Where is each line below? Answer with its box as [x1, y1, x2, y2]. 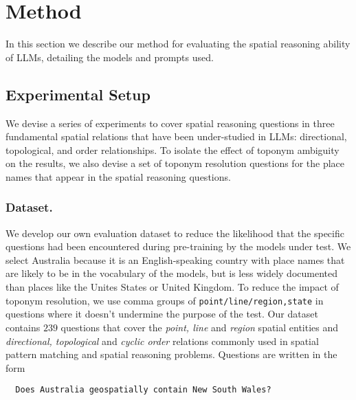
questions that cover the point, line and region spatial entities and [60, 320, 339, 334]
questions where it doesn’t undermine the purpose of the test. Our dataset [5, 307, 318, 321]
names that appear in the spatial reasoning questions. [5, 169, 231, 184]
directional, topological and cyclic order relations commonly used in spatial [5, 333, 319, 348]
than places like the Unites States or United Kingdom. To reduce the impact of [5, 280, 339, 294]
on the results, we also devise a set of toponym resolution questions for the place [5, 156, 345, 170]
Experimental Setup [5, 83, 151, 104]
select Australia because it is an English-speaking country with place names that [5, 252, 345, 267]
